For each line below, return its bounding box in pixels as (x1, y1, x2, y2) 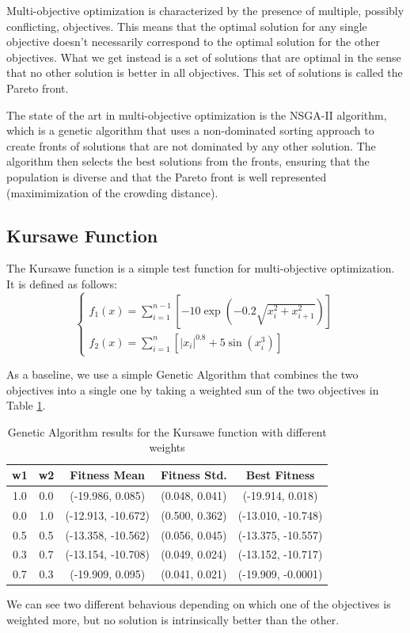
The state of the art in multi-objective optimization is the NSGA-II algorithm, (6, 106, 387, 123)
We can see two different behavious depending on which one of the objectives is (6, 596, 391, 612)
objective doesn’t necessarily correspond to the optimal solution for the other (6, 33, 380, 50)
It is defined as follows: (6, 275, 117, 292)
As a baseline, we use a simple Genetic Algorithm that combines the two (6, 366, 359, 383)
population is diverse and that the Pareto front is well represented (6, 168, 327, 185)
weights (149, 439, 185, 456)
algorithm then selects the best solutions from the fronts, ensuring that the (6, 153, 370, 170)
